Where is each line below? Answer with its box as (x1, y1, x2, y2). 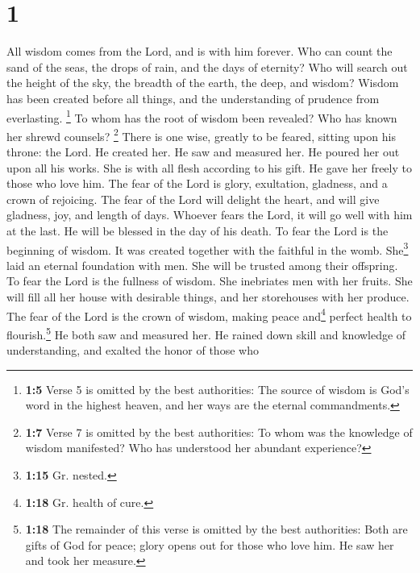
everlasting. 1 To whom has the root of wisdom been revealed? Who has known (6, 106, 397, 126)
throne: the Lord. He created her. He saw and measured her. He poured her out (6, 143, 400, 160)
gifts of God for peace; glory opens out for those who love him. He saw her (25, 536, 394, 553)
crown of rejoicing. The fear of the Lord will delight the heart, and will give (6, 190, 380, 207)
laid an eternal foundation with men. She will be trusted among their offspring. (6, 256, 398, 273)
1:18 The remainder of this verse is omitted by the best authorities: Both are (25, 521, 408, 538)
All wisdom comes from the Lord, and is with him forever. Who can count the (6, 43, 393, 60)
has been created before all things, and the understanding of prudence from (6, 89, 380, 106)
